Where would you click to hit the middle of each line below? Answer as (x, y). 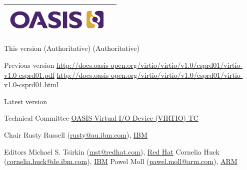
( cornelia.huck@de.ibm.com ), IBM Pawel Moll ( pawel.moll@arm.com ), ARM (121, 161)
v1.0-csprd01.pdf (29, 75)
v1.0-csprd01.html (31, 85)
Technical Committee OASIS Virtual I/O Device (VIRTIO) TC (101, 118)
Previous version (29, 65)
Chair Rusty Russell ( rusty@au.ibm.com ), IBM (76, 134)
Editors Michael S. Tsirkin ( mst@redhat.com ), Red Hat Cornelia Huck (112, 151)
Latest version (25, 101)
